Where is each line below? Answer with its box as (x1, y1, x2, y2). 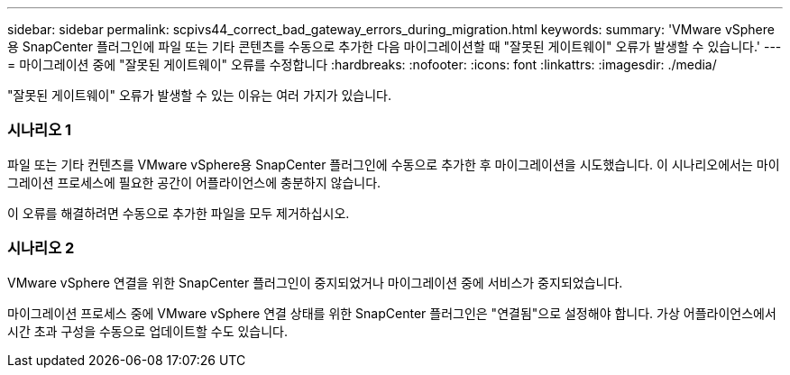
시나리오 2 (7, 239, 75, 258)
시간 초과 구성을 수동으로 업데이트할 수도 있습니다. (7, 323, 289, 339)
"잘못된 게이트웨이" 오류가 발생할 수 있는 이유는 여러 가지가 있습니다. (7, 87, 392, 103)
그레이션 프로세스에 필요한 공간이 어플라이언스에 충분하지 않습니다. (7, 174, 381, 190)
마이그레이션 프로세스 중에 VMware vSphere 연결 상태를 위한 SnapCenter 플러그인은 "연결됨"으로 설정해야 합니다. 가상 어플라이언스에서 (7, 305, 776, 321)
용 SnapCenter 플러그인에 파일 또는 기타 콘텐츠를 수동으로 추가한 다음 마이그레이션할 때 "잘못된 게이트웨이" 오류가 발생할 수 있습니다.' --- (7, 39, 782, 54)
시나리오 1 (7, 121, 72, 140)
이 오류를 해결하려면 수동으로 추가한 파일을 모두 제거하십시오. (7, 205, 350, 221)
